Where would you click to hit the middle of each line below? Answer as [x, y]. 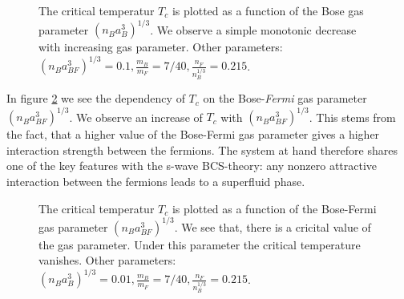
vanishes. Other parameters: [107, 260]
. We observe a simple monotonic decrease [253, 29]
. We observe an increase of [136, 117]
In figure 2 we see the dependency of [96, 98]
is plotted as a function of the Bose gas [268, 10]
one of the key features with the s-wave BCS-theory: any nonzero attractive [192, 166]
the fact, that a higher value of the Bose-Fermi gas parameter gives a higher [193, 134]
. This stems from [352, 117]
